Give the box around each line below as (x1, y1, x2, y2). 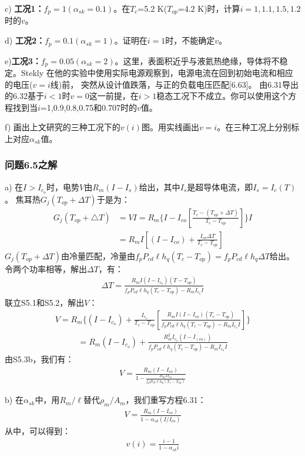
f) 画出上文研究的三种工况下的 (5, 121, 120, 133)
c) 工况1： (5, 2, 44, 14)
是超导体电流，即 (187, 180, 253, 193)
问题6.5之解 (5, 157, 58, 172)
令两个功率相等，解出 (5, 262, 87, 275)
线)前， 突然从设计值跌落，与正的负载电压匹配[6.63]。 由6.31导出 (50, 78, 299, 90)
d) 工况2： (5, 34, 45, 47)
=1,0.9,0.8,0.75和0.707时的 (40, 101, 137, 113)
